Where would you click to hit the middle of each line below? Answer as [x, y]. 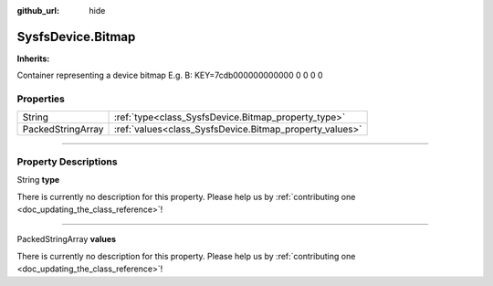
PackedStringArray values [67, 239]
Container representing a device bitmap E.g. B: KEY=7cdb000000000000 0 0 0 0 [170, 75]
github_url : [38, 11]
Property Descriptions [67, 162]
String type [38, 180]
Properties [41, 99]
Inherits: [33, 58]
